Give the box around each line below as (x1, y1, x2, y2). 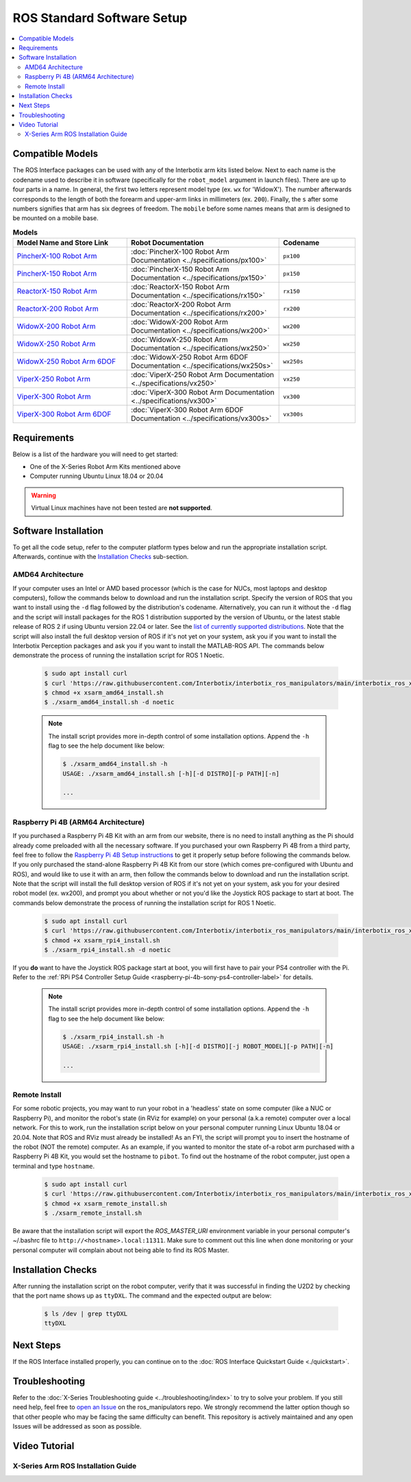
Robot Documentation (131, 238, 204, 248)
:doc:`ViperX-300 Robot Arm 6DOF (131, 405, 244, 415)
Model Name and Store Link (16, 238, 109, 248)
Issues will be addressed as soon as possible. (12, 1422, 142, 1430)
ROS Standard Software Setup (12, 10, 188, 25)
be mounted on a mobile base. (12, 214, 99, 222)
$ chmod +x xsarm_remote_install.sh (44, 1199, 168, 1207)
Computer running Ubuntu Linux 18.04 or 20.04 (29, 472, 164, 480)
